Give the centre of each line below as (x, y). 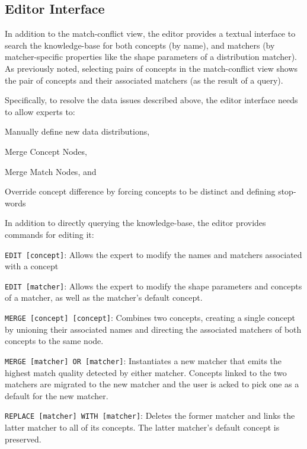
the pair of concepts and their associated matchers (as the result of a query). (144, 80)
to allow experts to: (40, 111)
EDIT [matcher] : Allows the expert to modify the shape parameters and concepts (153, 286)
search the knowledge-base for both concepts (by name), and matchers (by (140, 45)
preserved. (23, 439)
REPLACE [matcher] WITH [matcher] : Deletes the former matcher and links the (150, 415)
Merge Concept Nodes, (46, 151)
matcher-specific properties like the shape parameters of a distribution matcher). (151, 57)
